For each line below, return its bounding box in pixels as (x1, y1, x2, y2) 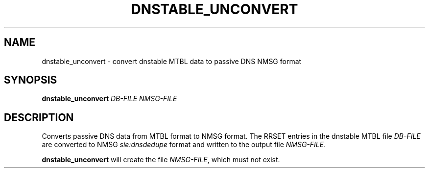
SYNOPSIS (4, 74, 57, 86)
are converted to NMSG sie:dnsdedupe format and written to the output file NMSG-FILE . (42, 140, 326, 149)
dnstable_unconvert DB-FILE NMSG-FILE (42, 94, 177, 103)
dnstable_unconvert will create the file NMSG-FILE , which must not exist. (42, 155, 280, 164)
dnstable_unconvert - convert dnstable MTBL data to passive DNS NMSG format (42, 57, 302, 65)
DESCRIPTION (4, 111, 74, 124)
